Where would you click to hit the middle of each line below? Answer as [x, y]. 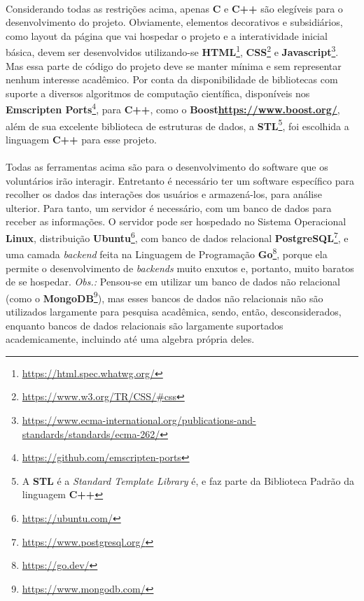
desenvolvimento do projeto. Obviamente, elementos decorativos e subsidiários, [174, 22]
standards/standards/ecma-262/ [91, 433]
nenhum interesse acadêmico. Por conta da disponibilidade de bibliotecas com [172, 79]
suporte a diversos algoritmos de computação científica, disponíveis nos [158, 93]
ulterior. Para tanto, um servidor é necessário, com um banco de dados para [169, 207]
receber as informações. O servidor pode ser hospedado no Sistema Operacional [176, 221]
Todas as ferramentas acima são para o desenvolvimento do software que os [167, 167]
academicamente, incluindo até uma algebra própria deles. [130, 339]
